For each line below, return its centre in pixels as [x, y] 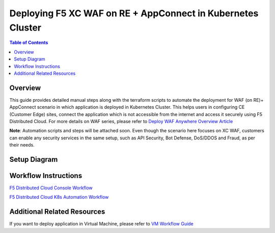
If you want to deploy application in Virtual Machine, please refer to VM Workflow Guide [101, 224]
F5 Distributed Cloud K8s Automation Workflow [59, 197]
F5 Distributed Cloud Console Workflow [51, 188]
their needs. [22, 145]
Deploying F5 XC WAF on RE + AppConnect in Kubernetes [134, 13]
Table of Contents [29, 43]
